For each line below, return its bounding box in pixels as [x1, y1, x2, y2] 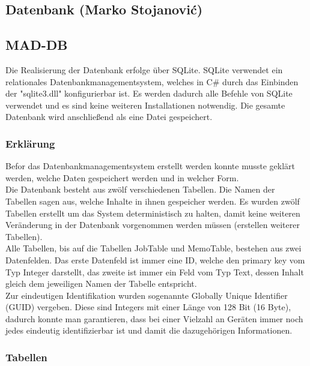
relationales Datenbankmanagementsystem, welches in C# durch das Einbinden [5, 75, 299, 88]
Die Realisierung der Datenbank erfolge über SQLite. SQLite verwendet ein [5, 63, 283, 76]
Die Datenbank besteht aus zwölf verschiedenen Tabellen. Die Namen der [5, 183, 275, 196]
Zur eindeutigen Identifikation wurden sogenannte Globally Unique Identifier [5, 289, 288, 301]
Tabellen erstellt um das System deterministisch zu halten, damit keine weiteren [5, 206, 300, 219]
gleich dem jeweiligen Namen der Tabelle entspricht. [5, 277, 197, 290]
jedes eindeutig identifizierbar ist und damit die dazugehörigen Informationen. [5, 324, 293, 337]
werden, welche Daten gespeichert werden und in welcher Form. [5, 171, 239, 184]
